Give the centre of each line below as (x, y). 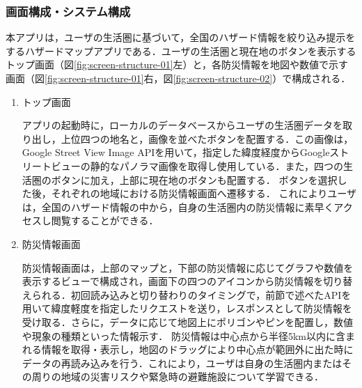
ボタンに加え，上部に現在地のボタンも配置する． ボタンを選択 (194, 179)
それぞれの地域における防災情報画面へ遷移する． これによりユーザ (204, 193)
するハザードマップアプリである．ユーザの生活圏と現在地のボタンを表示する (181, 51)
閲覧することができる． (105, 220)
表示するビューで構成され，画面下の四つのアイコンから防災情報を (173, 281)
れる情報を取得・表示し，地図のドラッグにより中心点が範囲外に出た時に (188, 349)
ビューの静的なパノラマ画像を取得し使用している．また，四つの (197, 165)
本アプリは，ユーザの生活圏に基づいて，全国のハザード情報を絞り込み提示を (181, 37)
